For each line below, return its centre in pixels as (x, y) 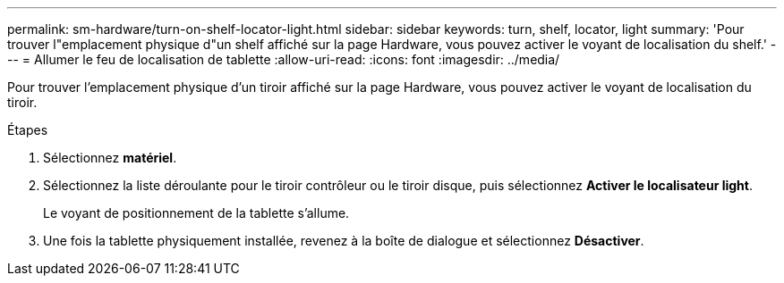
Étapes (28, 130)
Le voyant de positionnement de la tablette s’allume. (196, 213)
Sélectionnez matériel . (110, 158)
